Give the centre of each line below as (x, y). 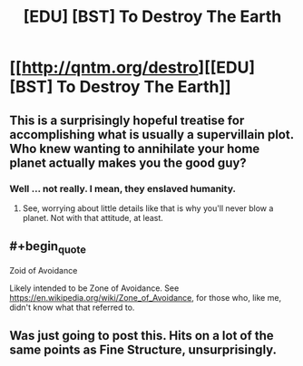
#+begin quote (48, 247)
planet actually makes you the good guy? (128, 163)
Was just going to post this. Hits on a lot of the (142, 336)
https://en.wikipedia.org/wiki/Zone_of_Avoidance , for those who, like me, (146, 297)
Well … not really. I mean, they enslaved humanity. (123, 188)
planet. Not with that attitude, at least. (93, 217)
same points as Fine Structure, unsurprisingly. (143, 350)
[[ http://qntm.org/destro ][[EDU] (132, 67)
